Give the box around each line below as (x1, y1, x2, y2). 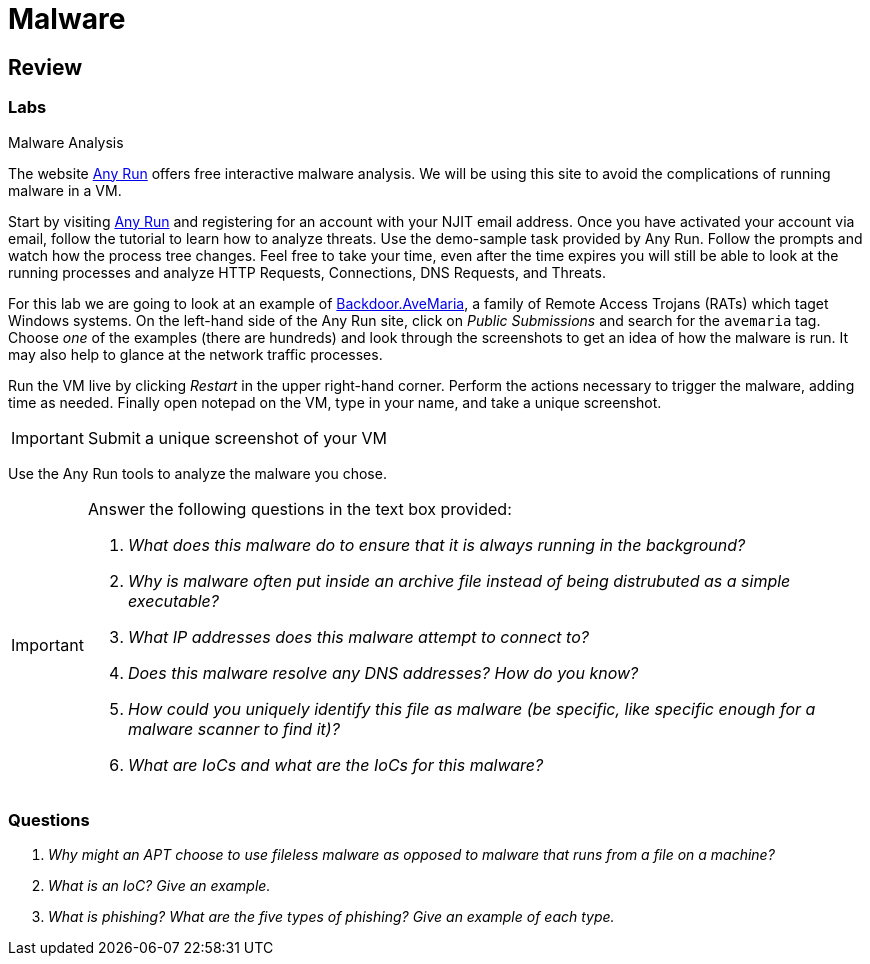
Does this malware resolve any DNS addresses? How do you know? (127, 662, 639, 683)
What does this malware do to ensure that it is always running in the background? (127, 534, 746, 555)
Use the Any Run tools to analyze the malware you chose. (8, 464, 387, 482)
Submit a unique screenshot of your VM (87, 427, 387, 448)
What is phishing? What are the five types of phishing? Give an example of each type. (48, 908, 615, 926)
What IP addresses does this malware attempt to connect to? (127, 626, 589, 647)
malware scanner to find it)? (127, 718, 340, 739)
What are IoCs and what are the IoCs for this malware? (127, 754, 544, 775)
